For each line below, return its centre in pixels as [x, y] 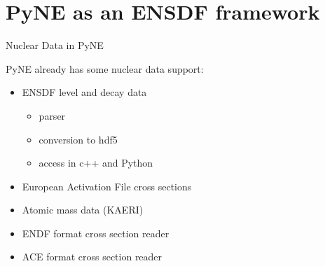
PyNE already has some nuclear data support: [105, 68]
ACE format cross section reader [92, 257]
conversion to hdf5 [78, 139]
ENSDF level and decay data [84, 92]
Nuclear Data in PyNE [55, 45]
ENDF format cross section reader [96, 233]
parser [52, 115]
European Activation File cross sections [107, 186]
